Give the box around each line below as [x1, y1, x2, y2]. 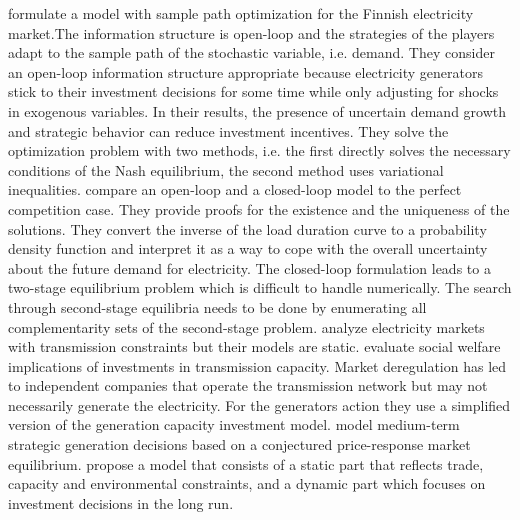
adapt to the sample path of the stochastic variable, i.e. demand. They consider [8, 42, 495, 63]
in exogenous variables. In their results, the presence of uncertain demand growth [8, 100, 507, 121]
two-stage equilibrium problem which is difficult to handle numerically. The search [8, 277, 512, 298]
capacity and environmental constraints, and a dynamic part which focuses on [8, 473, 486, 494]
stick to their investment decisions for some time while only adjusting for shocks [8, 81, 499, 102]
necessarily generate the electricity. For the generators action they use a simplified [8, 394, 511, 415]
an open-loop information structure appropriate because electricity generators [8, 61, 484, 82]
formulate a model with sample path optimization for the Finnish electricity [8, 3, 474, 23]
